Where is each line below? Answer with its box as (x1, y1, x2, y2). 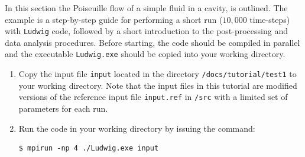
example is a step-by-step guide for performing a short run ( (5, 13, 223, 25)
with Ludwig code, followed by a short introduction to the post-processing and (5, 25, 288, 37)
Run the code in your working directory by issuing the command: (18, 122, 255, 134)
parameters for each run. (18, 102, 108, 114)
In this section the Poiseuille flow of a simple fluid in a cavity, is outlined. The (5, 2, 288, 14)
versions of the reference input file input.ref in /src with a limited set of (18, 91, 288, 103)
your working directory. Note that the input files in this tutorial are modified (18, 79, 297, 91)
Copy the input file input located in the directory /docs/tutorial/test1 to (18, 68, 297, 80)
